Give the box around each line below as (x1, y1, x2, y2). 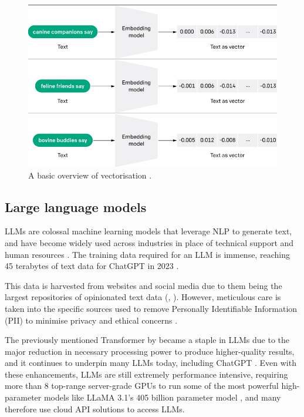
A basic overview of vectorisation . (28, 169, 152, 181)
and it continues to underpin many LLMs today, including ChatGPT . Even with (5, 357, 296, 369)
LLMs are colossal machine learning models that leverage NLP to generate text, (5, 225, 292, 237)
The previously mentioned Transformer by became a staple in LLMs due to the (5, 334, 290, 346)
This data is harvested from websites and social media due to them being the (5, 279, 282, 291)
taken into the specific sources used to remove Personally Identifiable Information (5, 302, 298, 314)
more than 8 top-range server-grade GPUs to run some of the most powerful (5, 379, 279, 392)
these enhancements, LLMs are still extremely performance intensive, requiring (5, 368, 288, 380)
